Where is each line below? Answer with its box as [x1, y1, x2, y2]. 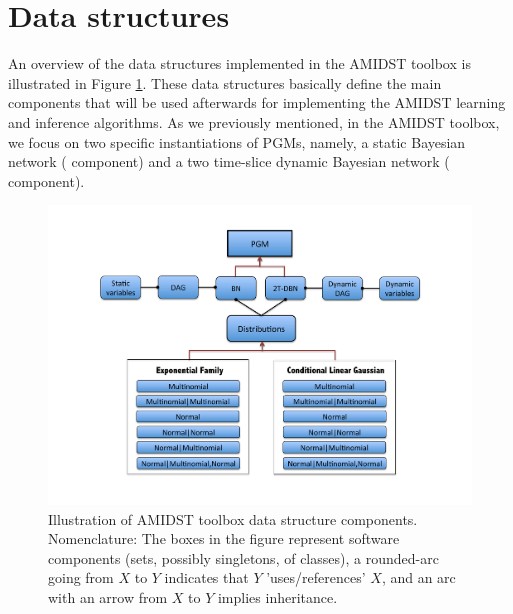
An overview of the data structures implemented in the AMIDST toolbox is [8, 53, 471, 74]
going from [48, 567, 114, 588]
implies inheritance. [217, 586, 338, 607]
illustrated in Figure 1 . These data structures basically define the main [8, 72, 442, 93]
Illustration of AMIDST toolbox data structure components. [48, 508, 418, 529]
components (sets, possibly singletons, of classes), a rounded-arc [48, 547, 439, 568]
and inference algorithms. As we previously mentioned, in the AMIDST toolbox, [8, 111, 500, 132]
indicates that [164, 567, 249, 588]
